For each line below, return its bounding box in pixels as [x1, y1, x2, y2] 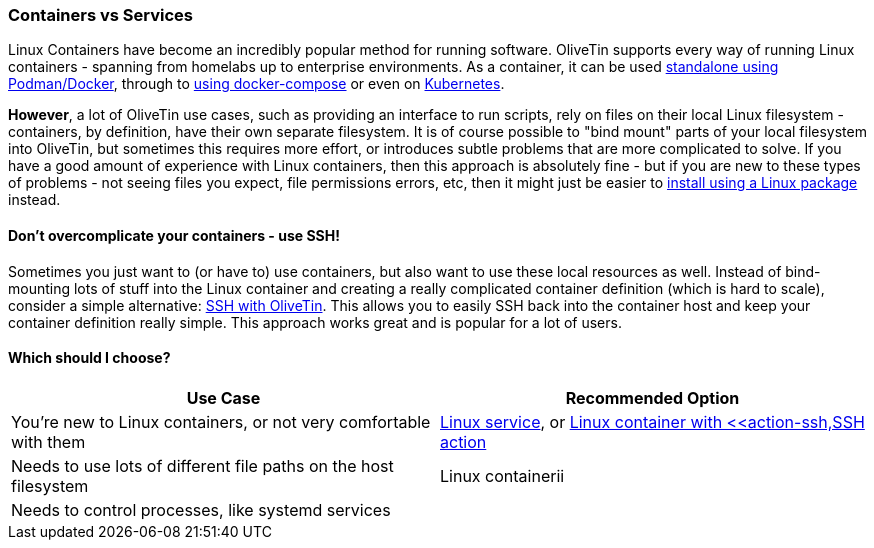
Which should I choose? [8, 349, 171, 367]
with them [11, 431, 86, 452]
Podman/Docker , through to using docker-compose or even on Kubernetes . [8, 75, 505, 93]
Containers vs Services [8, 5, 193, 25]
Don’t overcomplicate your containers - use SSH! [8, 226, 340, 244]
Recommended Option [565, 387, 740, 408]
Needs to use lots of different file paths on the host [11, 455, 394, 476]
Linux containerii [440, 465, 565, 486]
